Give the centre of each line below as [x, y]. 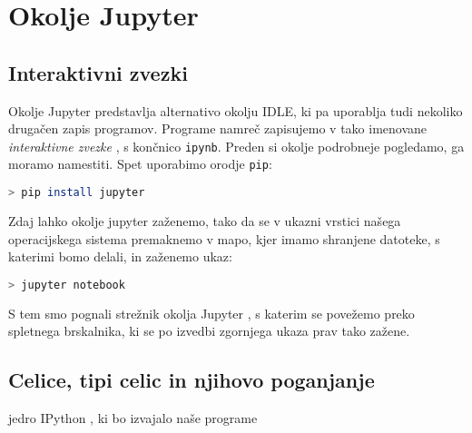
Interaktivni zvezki [98, 72]
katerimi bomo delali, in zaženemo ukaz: [120, 256]
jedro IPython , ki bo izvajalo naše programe [133, 418]
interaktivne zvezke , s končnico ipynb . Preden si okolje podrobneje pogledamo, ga [236, 146]
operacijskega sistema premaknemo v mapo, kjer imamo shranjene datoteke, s [224, 238]
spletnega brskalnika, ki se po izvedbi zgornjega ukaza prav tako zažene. [209, 331]
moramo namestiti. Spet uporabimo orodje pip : [140, 164]
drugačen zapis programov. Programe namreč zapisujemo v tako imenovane [218, 128]
